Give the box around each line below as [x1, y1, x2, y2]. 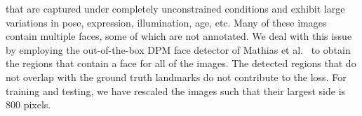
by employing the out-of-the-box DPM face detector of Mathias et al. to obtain [6, 42, 351, 57]
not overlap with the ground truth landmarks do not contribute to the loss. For [6, 69, 347, 84]
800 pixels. [6, 97, 51, 112]
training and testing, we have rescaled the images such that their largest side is [6, 83, 346, 98]
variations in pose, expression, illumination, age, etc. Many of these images [6, 15, 327, 29]
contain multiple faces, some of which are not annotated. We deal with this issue [6, 29, 352, 43]
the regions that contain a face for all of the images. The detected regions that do [6, 56, 356, 71]
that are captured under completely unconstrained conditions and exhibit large [6, 1, 345, 15]
